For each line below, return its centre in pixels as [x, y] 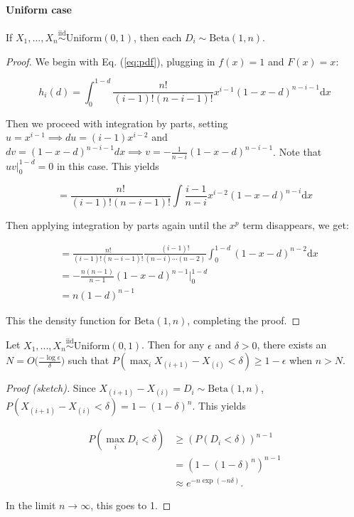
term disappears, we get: [296, 224]
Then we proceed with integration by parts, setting [117, 123]
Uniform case [39, 9]
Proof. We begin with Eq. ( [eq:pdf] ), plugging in [111, 61]
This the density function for [68, 320]
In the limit [31, 505]
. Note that [297, 151]
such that [88, 360]
